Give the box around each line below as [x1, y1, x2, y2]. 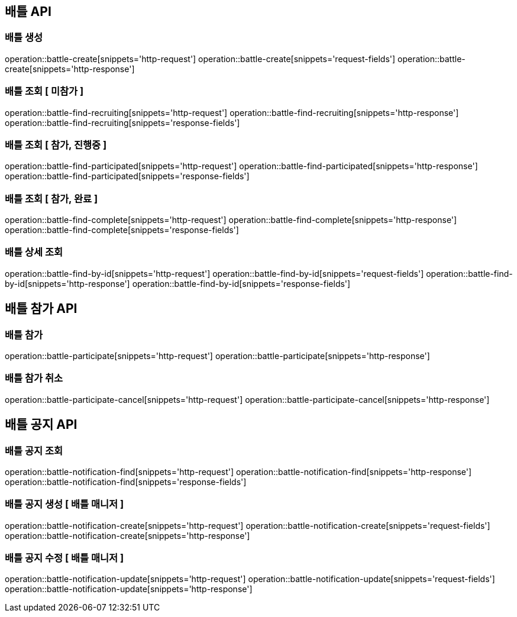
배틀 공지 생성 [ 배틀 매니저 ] [5, 498, 124, 511]
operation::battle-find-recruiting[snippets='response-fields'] [5, 117, 240, 128]
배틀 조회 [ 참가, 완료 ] [5, 192, 98, 205]
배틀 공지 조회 [5, 444, 63, 457]
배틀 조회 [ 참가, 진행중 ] [5, 138, 107, 151]
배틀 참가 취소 [5, 372, 63, 385]
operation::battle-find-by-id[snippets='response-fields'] [132, 278, 351, 289]
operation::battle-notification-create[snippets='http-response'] [5, 530, 250, 541]
